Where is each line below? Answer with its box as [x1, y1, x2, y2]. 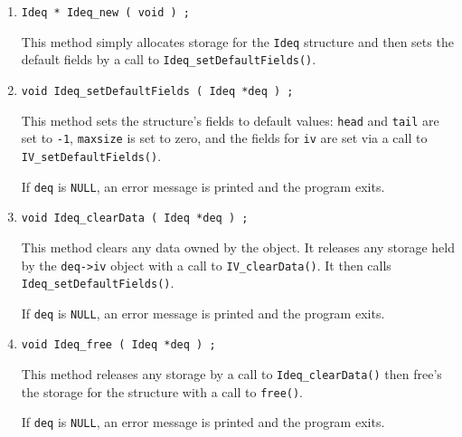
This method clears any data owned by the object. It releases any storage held [21, 237, 455, 256]
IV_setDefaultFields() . [21, 146, 162, 165]
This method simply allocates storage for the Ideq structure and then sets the [21, 32, 454, 51]
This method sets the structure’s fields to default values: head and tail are [21, 110, 439, 129]
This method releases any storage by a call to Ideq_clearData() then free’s [21, 365, 442, 384]
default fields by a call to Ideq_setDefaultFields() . [21, 50, 316, 69]
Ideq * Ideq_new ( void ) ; [21, 6, 190, 19]
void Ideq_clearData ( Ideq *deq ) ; [21, 212, 249, 225]
